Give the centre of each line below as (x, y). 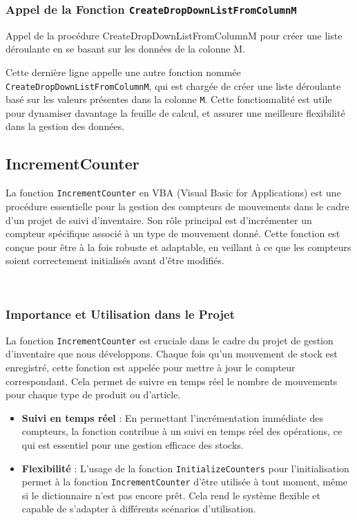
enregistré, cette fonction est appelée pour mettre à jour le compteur (151, 367)
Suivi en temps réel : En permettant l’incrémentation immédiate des (172, 417)
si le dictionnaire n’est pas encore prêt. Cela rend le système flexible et (171, 495)
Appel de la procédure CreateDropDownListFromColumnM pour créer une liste (174, 35)
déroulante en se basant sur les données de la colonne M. (125, 49)
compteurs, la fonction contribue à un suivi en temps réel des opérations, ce (182, 431)
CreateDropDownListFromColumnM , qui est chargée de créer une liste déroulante (173, 85)
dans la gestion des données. (65, 126)
